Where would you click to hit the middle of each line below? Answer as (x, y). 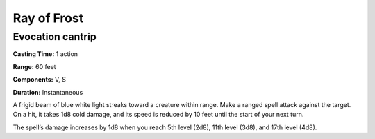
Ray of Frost (48, 18)
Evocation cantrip (55, 37)
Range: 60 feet (34, 66)
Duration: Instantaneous (48, 92)
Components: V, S (39, 80)
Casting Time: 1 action (45, 54)
